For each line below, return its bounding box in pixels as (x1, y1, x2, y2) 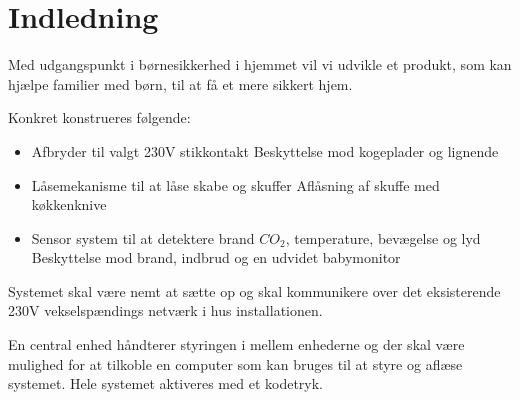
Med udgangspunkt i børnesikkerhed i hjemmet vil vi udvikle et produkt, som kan (8, 54, 512, 75)
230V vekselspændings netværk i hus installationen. (8, 300, 323, 321)
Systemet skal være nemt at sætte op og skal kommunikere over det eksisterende (8, 280, 501, 301)
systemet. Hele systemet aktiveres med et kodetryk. (8, 373, 323, 394)
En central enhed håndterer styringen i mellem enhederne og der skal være (8, 334, 465, 355)
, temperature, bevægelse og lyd (285, 227, 481, 248)
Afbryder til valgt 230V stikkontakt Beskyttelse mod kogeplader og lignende (31, 140, 499, 161)
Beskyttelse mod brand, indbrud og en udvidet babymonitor (31, 247, 401, 268)
